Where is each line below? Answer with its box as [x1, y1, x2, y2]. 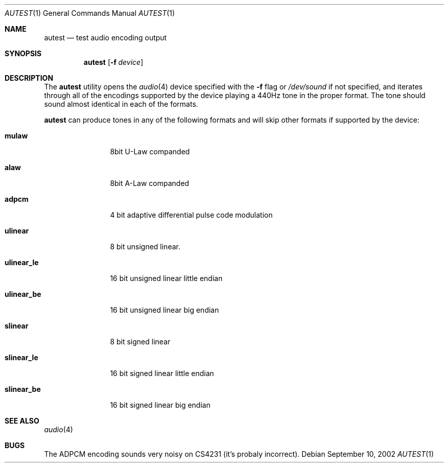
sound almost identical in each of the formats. [44, 100, 198, 108]
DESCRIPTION [5, 74, 54, 82]
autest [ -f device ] [83, 58, 144, 66]
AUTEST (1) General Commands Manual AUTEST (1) [5, 9, 175, 17]
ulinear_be [5, 290, 41, 298]
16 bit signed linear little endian [110, 369, 214, 378]
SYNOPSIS [5, 49, 42, 58]
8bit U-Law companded [110, 147, 190, 156]
